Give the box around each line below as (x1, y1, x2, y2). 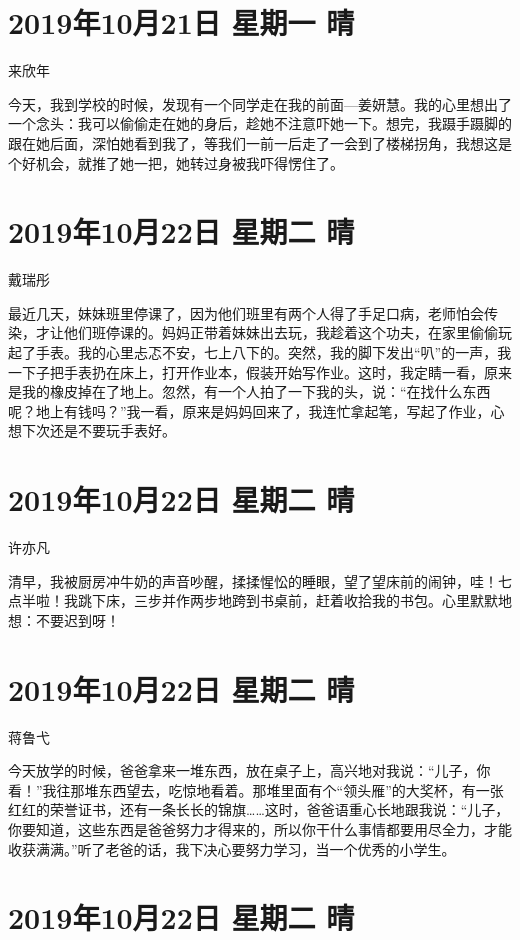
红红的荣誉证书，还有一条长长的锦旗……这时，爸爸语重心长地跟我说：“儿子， (8, 799, 510, 820)
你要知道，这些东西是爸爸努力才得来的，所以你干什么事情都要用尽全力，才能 (8, 818, 512, 839)
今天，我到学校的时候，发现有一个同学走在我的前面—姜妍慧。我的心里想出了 (8, 93, 512, 114)
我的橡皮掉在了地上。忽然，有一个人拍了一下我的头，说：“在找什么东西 (21, 381, 491, 402)
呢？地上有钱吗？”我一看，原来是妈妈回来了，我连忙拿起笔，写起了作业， (8, 400, 491, 421)
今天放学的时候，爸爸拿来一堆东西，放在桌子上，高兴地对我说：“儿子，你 (8, 760, 491, 781)
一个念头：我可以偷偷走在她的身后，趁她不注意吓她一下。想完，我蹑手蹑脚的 (8, 113, 512, 134)
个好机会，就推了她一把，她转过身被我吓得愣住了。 (8, 152, 344, 173)
